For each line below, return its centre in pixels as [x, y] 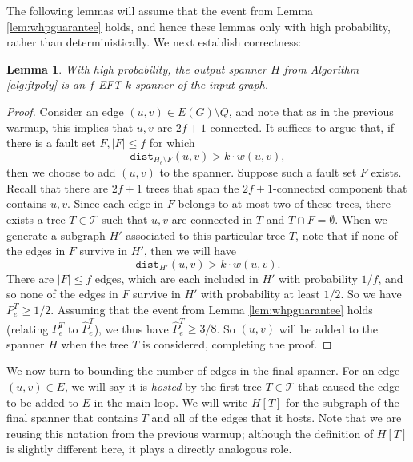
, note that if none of [347, 235]
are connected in [212, 219]
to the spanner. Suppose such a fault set [258, 172]
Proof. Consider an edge [65, 111]
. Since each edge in [115, 203]
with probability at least [261, 294]
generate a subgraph [56, 235]
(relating [28, 328]
